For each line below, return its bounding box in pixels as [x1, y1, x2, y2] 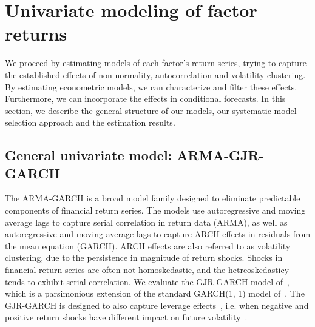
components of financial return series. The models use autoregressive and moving [5, 204, 306, 217]
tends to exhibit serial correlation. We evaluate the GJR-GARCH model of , [5, 275, 290, 288]
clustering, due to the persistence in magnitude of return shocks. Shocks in [5, 251, 283, 264]
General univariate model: [5, 146, 172, 164]
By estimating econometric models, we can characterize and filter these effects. [5, 80, 297, 93]
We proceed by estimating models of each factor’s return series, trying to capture [5, 56, 307, 69]
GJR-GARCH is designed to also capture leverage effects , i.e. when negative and [5, 298, 309, 311]
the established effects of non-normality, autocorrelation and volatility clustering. [5, 68, 306, 81]
